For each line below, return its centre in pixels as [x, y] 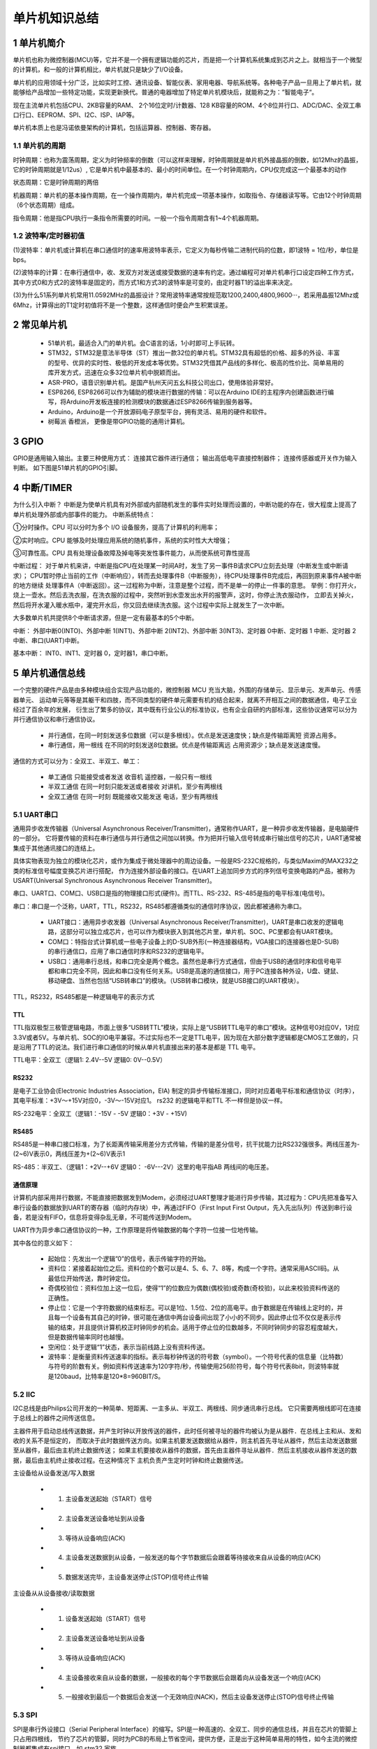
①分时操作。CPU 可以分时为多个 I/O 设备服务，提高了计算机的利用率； [116, 527]
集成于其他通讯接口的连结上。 [56, 848]
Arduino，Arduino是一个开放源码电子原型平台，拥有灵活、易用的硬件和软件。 [159, 411]
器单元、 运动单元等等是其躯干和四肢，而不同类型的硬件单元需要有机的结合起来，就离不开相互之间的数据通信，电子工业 [185, 700]
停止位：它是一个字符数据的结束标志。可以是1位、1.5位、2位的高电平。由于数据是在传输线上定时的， [193, 1308]
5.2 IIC [24, 1394]
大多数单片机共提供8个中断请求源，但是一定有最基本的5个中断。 [105, 618]
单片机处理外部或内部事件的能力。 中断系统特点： [84, 514]
